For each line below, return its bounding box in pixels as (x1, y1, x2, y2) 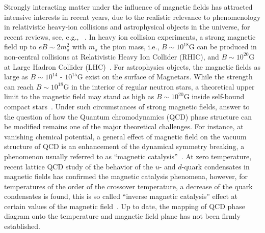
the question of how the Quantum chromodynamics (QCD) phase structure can (4, 111, 252, 122)
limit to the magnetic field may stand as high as (4, 91, 154, 102)
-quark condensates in (181, 161, 250, 171)
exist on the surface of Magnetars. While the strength (85, 71, 253, 82)
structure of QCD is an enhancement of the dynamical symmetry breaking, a (4, 141, 245, 152)
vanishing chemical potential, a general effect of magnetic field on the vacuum (4, 131, 247, 141)
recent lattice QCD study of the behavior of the (4, 161, 153, 171)
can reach (4, 81, 34, 92)
